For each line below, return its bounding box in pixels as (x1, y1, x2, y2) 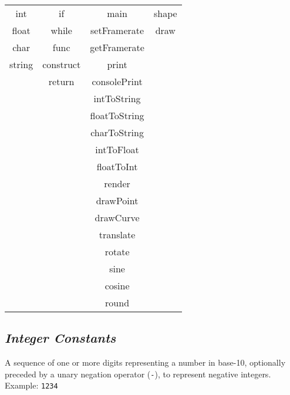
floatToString (90, 109, 144, 122)
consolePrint (92, 75, 143, 88)
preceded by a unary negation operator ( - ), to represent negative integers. (5, 367, 271, 380)
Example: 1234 (5, 379, 58, 391)
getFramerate (90, 40, 144, 54)
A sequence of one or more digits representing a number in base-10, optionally (5, 356, 286, 369)
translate (99, 228, 136, 241)
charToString (90, 126, 144, 139)
